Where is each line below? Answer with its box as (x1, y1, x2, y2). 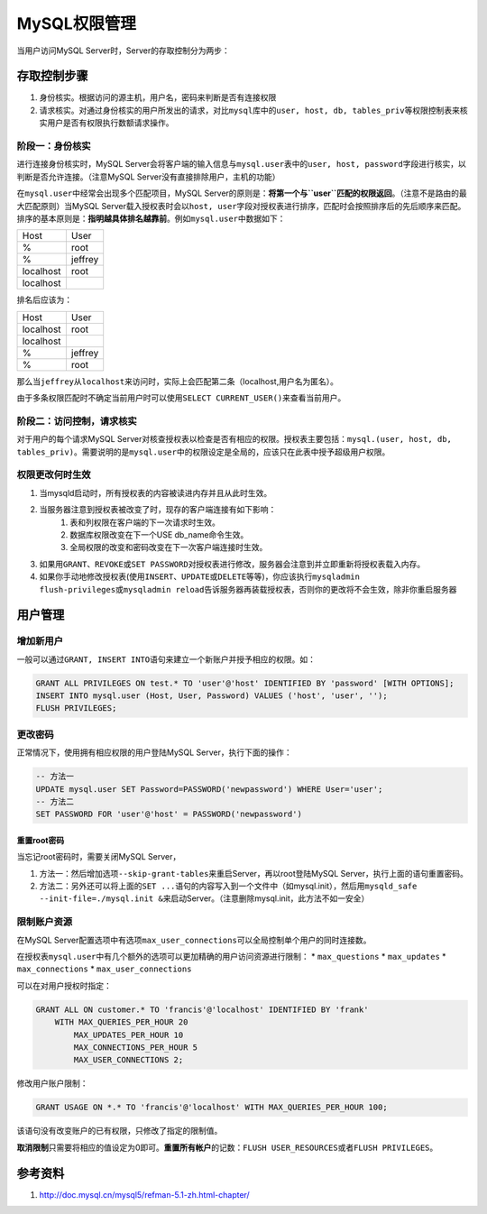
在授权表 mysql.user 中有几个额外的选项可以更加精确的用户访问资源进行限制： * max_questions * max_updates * (16, 952, 446, 962)
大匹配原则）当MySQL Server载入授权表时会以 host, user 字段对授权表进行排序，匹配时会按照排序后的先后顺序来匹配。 (16, 200, 466, 211)
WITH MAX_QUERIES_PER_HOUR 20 (54, 1017, 188, 1027)
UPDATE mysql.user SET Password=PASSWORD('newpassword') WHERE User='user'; (35, 784, 383, 794)
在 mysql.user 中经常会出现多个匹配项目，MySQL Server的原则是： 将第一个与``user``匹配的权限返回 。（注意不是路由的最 (16, 188, 468, 198)
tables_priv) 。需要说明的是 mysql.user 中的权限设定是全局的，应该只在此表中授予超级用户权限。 (16, 446, 391, 457)
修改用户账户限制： (16, 1078, 88, 1089)
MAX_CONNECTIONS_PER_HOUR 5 (73, 1042, 198, 1053)
